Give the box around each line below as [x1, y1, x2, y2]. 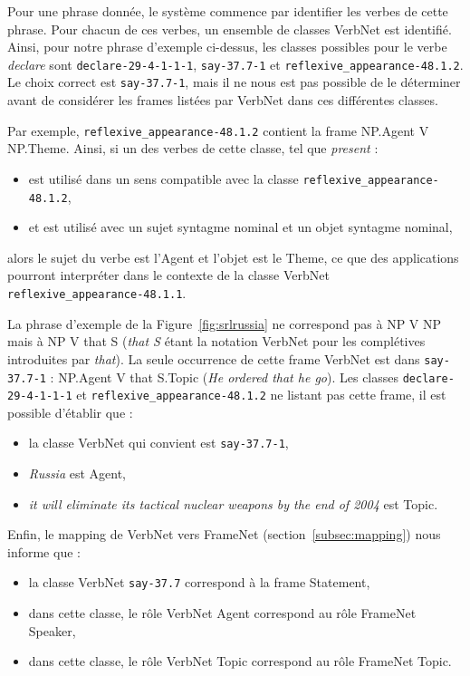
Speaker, [28, 621, 76, 640]
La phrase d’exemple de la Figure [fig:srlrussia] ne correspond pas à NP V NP [7, 314, 442, 333]
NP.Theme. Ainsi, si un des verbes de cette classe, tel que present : [7, 139, 379, 158]
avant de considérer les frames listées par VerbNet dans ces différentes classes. [7, 91, 438, 110]
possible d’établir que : [7, 402, 133, 421]
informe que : [7, 542, 81, 561]
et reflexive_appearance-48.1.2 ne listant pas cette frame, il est [76, 385, 446, 404]
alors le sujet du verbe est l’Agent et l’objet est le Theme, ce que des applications [7, 247, 459, 266]
